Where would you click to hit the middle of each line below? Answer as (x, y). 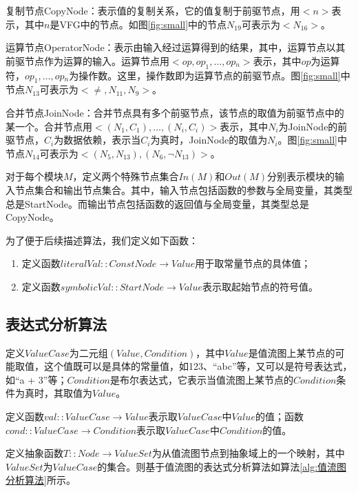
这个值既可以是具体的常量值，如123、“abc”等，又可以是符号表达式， (198, 366)
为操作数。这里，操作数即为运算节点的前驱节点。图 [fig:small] (205, 75)
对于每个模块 (34, 176)
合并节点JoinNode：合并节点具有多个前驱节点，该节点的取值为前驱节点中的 (175, 112)
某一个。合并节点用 (49, 126)
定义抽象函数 (34, 453)
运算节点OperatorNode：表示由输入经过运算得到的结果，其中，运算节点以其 (176, 47)
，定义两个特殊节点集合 (126, 176)
